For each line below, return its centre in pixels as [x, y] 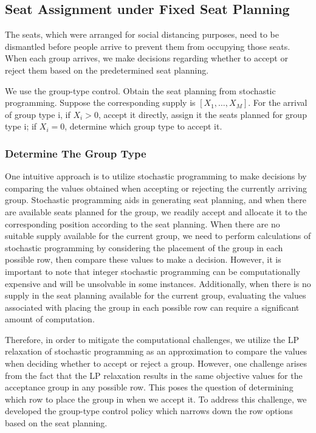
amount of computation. [50, 319]
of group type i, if [38, 114]
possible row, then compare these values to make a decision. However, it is [143, 259]
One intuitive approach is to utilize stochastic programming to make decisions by [156, 176]
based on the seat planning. [56, 423]
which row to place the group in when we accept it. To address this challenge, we [156, 399]
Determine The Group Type [76, 153]
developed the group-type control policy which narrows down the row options [149, 411]
